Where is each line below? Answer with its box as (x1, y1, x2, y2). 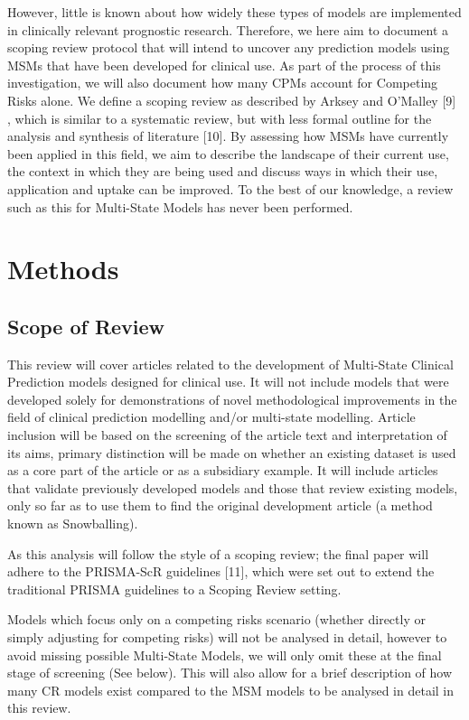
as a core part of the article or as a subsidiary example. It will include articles (7, 461, 438, 480)
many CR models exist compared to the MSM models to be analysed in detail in (7, 680, 455, 699)
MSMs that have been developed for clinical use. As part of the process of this (7, 55, 441, 74)
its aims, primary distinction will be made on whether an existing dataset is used (7, 443, 456, 462)
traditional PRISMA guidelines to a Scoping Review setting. (7, 579, 342, 598)
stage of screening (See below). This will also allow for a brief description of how (7, 663, 453, 682)
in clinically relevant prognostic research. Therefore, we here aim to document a (7, 20, 449, 39)
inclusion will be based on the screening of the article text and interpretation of (7, 425, 447, 444)
